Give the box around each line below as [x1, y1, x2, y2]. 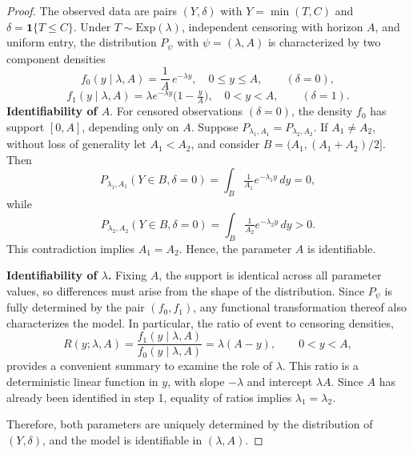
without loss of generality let [6, 135, 146, 152]
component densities [6, 50, 106, 66]
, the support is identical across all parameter [158, 267, 382, 283]
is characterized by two [267, 34, 381, 50]
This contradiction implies [6, 239, 135, 256]
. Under [73, 18, 111, 34]
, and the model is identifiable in [42, 431, 202, 448]
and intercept [247, 373, 313, 390]
